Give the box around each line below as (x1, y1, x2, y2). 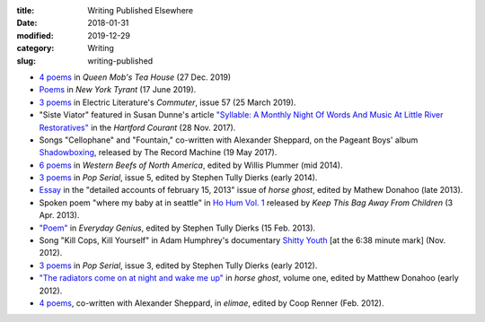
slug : (16, 55, 36, 66)
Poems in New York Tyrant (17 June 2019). (39, 84, 197, 95)
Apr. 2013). (39, 210, 80, 221)
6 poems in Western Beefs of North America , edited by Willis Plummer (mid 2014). (39, 160, 343, 170)
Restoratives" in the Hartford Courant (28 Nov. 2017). (39, 122, 236, 133)
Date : (16, 18, 38, 29)
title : (16, 5, 35, 15)
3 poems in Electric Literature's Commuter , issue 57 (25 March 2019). (39, 97, 296, 108)
